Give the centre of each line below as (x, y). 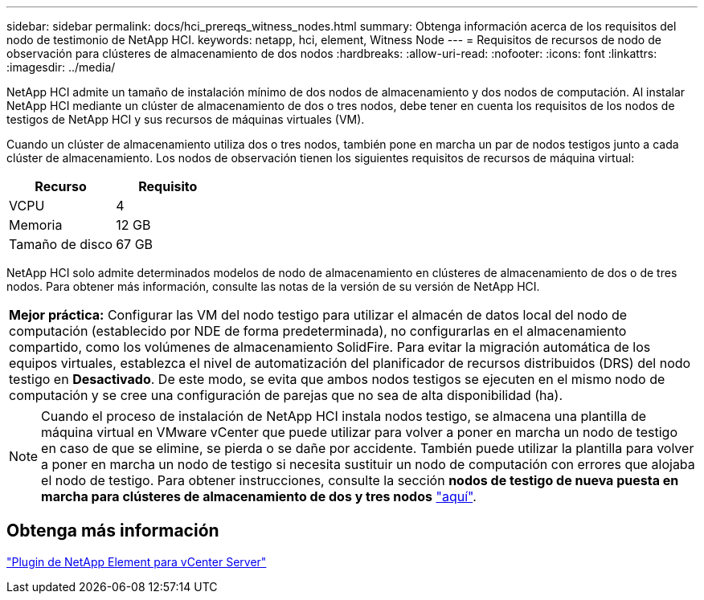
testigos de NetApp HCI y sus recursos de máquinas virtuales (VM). (186, 119)
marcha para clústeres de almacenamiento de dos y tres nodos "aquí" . (259, 496)
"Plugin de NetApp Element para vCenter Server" (137, 561)
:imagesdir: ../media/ (61, 67)
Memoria (36, 225)
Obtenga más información (113, 531)
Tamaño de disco (61, 244)
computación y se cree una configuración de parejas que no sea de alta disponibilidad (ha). (286, 395)
